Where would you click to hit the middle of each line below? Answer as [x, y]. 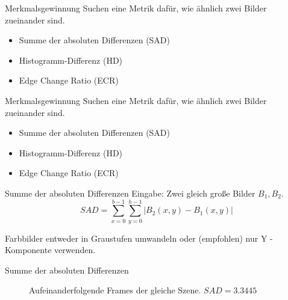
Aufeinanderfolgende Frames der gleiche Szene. [115, 290]
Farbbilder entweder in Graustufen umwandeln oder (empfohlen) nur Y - [139, 238]
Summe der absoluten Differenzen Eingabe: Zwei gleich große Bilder [130, 193]
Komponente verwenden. [50, 250]
